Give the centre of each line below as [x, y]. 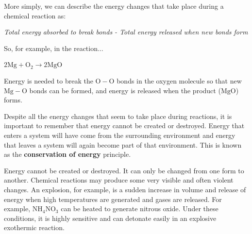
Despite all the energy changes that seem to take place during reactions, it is [118, 116]
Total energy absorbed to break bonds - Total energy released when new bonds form [126, 32]
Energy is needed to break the [49, 80]
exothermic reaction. [34, 227]
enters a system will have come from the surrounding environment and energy [120, 135]
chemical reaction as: [35, 15]
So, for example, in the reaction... [54, 48]
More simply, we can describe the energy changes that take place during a [114, 6]
